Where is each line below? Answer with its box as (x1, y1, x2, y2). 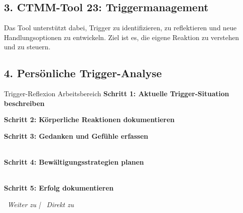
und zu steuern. (4, 42, 51, 52)
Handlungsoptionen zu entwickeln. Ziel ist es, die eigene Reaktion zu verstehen (4, 32, 239, 42)
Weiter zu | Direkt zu (7, 199, 74, 209)
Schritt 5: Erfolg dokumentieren (4, 183, 114, 193)
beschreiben (4, 98, 44, 108)
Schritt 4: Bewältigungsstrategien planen (4, 157, 144, 167)
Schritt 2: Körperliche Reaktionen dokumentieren (4, 114, 175, 125)
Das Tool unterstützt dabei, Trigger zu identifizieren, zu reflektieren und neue (4, 22, 237, 33)
